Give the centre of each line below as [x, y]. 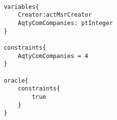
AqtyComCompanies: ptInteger [65, 23]
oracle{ [16, 80]
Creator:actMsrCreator [55, 15]
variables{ [21, 7]
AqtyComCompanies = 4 [53, 56]
